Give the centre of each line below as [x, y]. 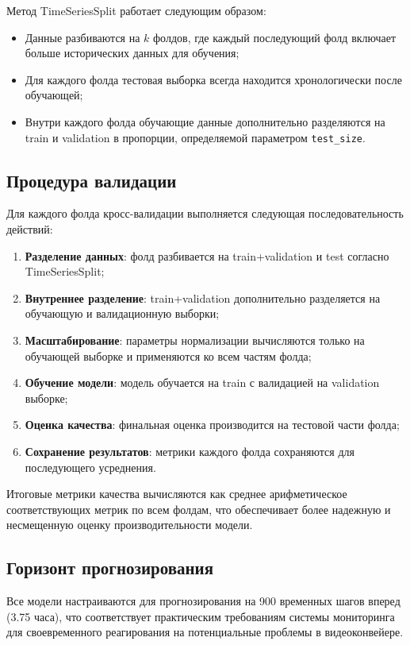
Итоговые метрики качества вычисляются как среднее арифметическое [177, 494]
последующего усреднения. [90, 467]
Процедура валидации [92, 180]
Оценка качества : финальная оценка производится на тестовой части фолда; [212, 425]
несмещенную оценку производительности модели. [130, 525]
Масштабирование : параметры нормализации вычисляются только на [195, 340]
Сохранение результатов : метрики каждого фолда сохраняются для [190, 451]
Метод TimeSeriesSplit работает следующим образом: [136, 10]
